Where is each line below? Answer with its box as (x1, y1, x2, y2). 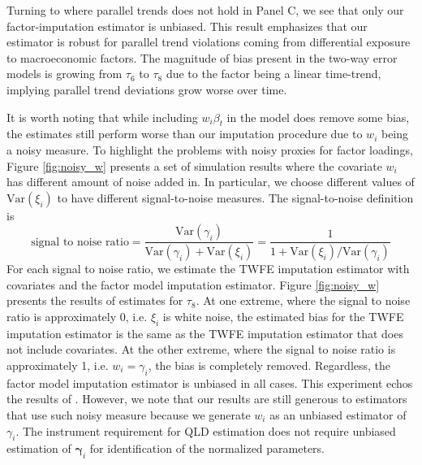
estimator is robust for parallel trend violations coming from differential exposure (6, 33, 411, 50)
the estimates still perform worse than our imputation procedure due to (6, 125, 363, 142)
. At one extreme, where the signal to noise (196, 292, 411, 309)
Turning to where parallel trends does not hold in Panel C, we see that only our (6, 2, 404, 18)
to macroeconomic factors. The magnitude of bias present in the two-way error (6, 49, 398, 66)
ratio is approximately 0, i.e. (6, 307, 148, 324)
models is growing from (6, 65, 123, 82)
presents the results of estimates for (6, 292, 183, 309)
